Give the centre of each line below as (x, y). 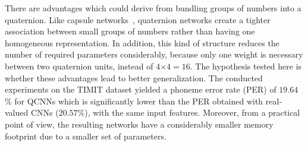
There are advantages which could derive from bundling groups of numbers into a (153, 8)
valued (17, 112)
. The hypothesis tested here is (246, 66)
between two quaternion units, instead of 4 (83, 66)
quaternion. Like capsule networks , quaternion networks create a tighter (138, 19)
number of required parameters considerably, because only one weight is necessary (154, 54)
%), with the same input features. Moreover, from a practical (189, 112)
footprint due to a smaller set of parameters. (86, 136)
